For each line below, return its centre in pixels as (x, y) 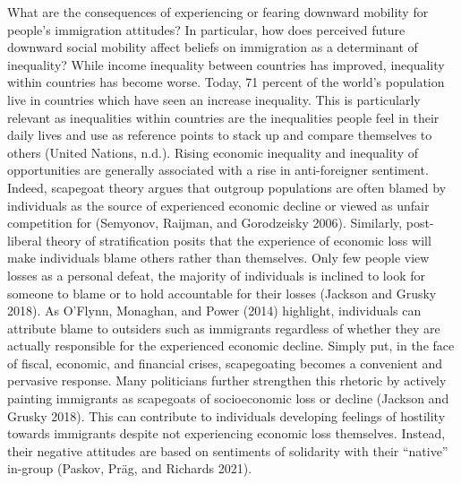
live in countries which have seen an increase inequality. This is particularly (214, 99)
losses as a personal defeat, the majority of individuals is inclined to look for (216, 275)
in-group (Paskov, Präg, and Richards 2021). (130, 468)
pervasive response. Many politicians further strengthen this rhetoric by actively (227, 380)
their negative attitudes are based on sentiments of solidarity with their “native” (228, 450)
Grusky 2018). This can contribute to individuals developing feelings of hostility (226, 415)
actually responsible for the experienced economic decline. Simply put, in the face (231, 346)
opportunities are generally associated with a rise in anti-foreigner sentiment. (218, 170)
